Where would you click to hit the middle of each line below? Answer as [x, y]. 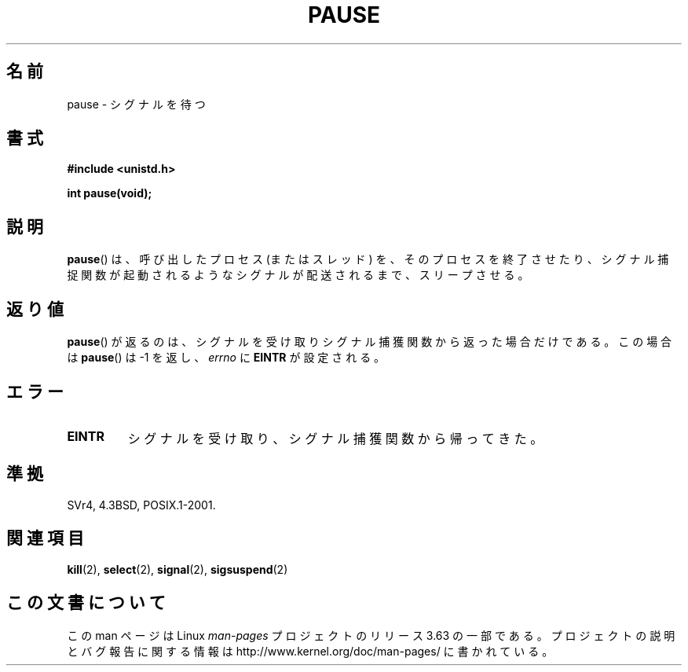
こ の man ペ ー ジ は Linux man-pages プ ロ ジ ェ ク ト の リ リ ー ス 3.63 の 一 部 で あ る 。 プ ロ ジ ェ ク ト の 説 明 [371, 635]
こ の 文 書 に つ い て [86, 603]
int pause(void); [110, 193]
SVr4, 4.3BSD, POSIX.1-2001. [141, 505]
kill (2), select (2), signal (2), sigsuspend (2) [177, 569]
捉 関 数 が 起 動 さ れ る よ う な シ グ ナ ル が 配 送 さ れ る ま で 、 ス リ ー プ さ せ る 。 [298, 275]
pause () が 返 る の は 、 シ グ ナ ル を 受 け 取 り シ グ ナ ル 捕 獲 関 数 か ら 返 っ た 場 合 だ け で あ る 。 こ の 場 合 [370, 342]
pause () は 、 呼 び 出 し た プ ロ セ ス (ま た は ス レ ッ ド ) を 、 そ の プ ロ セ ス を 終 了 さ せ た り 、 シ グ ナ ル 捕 [368, 259]
